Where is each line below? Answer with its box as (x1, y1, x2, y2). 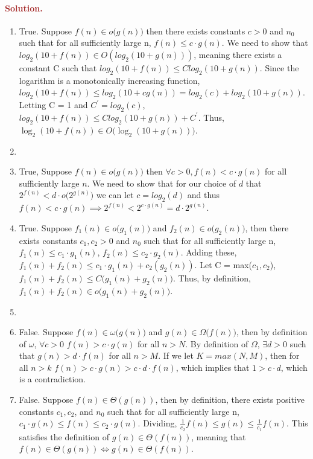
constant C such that (19, 61, 97, 74)
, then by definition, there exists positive (155, 393, 305, 406)
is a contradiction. (19, 373, 86, 385)
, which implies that (175, 361, 250, 373)
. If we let (158, 349, 194, 362)
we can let (96, 188, 134, 201)
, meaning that (191, 430, 246, 443)
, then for (265, 349, 300, 362)
